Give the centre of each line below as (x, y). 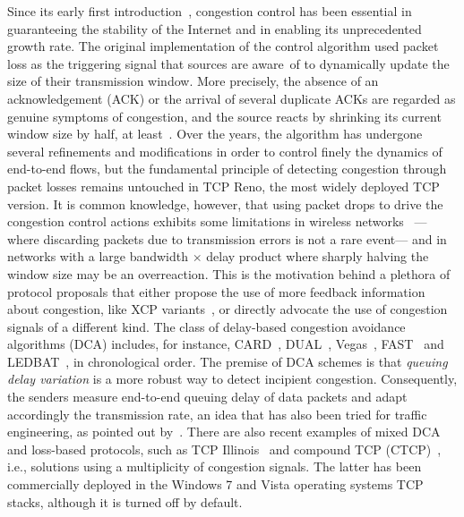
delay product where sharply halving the (318, 256)
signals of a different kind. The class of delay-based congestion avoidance (206, 326)
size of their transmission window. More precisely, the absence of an (193, 81)
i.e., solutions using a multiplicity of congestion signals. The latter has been (215, 466)
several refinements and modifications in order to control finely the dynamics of (225, 151)
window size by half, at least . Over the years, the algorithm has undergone (215, 134)
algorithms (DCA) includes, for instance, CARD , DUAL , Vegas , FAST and (226, 344)
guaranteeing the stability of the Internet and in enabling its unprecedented (215, 28)
